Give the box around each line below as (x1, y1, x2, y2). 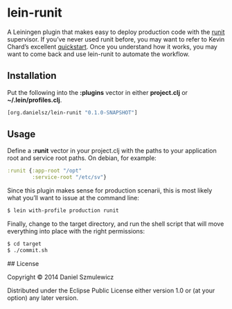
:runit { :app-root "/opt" (7, 168, 82, 175)
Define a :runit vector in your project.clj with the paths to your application (7, 147, 217, 155)
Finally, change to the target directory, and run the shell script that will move (7, 220, 224, 228)
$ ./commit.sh (7, 247, 48, 254)
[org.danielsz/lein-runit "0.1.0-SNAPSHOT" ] (7, 109, 138, 116)
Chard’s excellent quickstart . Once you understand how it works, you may (7, 42, 218, 51)
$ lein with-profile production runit (7, 207, 119, 214)
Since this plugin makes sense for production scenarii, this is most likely (7, 186, 213, 195)
